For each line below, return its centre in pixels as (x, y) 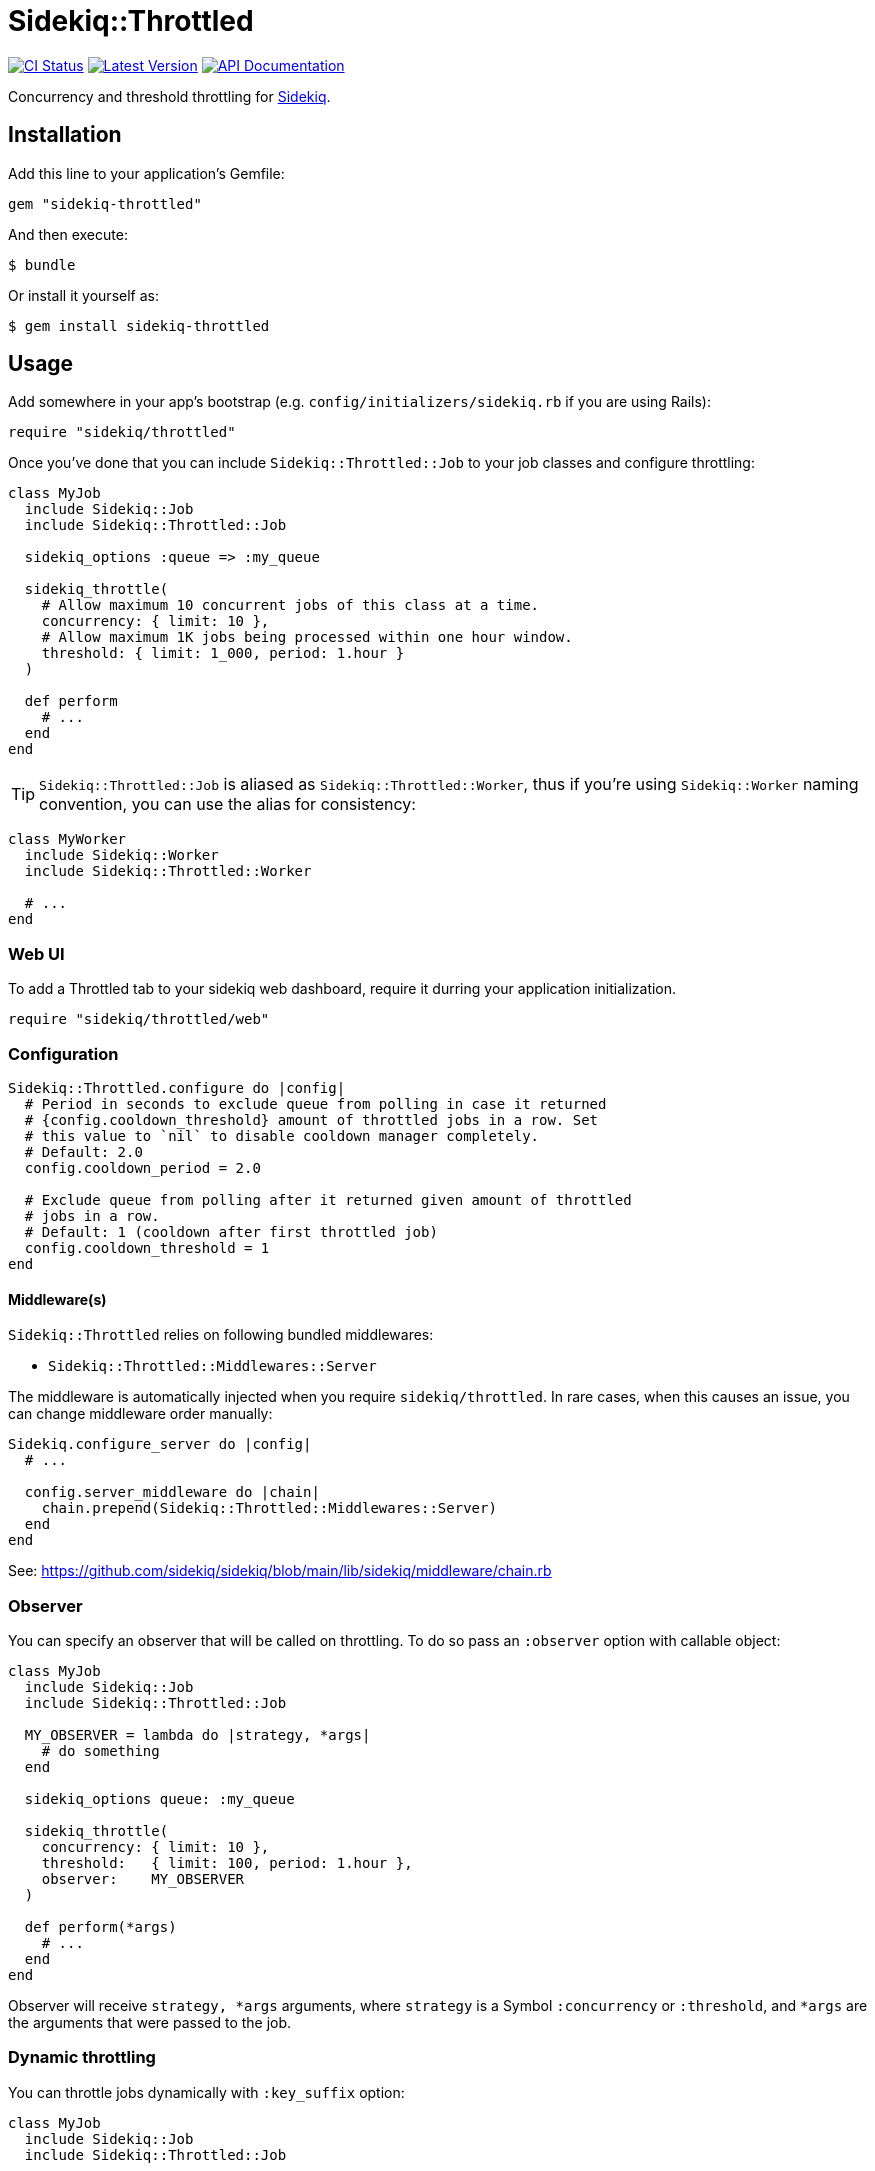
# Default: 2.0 (83, 1151)
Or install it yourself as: (83, 295)
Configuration (63, 1053)
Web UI (36, 953)
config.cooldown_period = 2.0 (142, 1167)
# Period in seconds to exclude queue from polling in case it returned (315, 1103)
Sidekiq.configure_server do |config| (160, 1444)
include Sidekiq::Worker (121, 855)
